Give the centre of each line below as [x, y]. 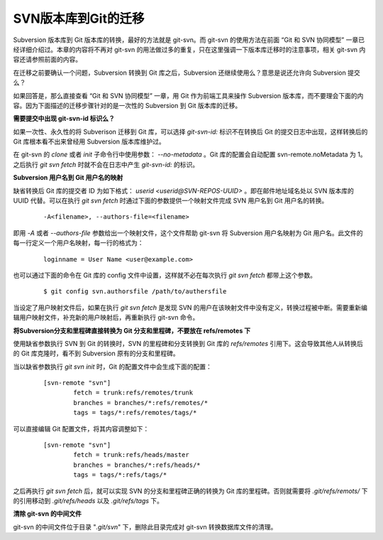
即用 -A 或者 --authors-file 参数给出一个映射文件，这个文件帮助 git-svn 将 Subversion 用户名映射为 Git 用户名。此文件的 [188, 233]
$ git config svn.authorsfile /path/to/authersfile [135, 292]
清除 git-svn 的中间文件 [47, 514]
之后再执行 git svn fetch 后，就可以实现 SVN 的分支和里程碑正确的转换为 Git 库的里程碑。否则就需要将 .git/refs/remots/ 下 [190, 491]
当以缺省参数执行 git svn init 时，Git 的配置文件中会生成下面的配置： [112, 367]
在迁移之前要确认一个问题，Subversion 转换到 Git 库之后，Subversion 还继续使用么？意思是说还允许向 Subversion [180, 72]
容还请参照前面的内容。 [47, 60]
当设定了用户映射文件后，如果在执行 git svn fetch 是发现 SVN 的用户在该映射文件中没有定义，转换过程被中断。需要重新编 [190, 307]
